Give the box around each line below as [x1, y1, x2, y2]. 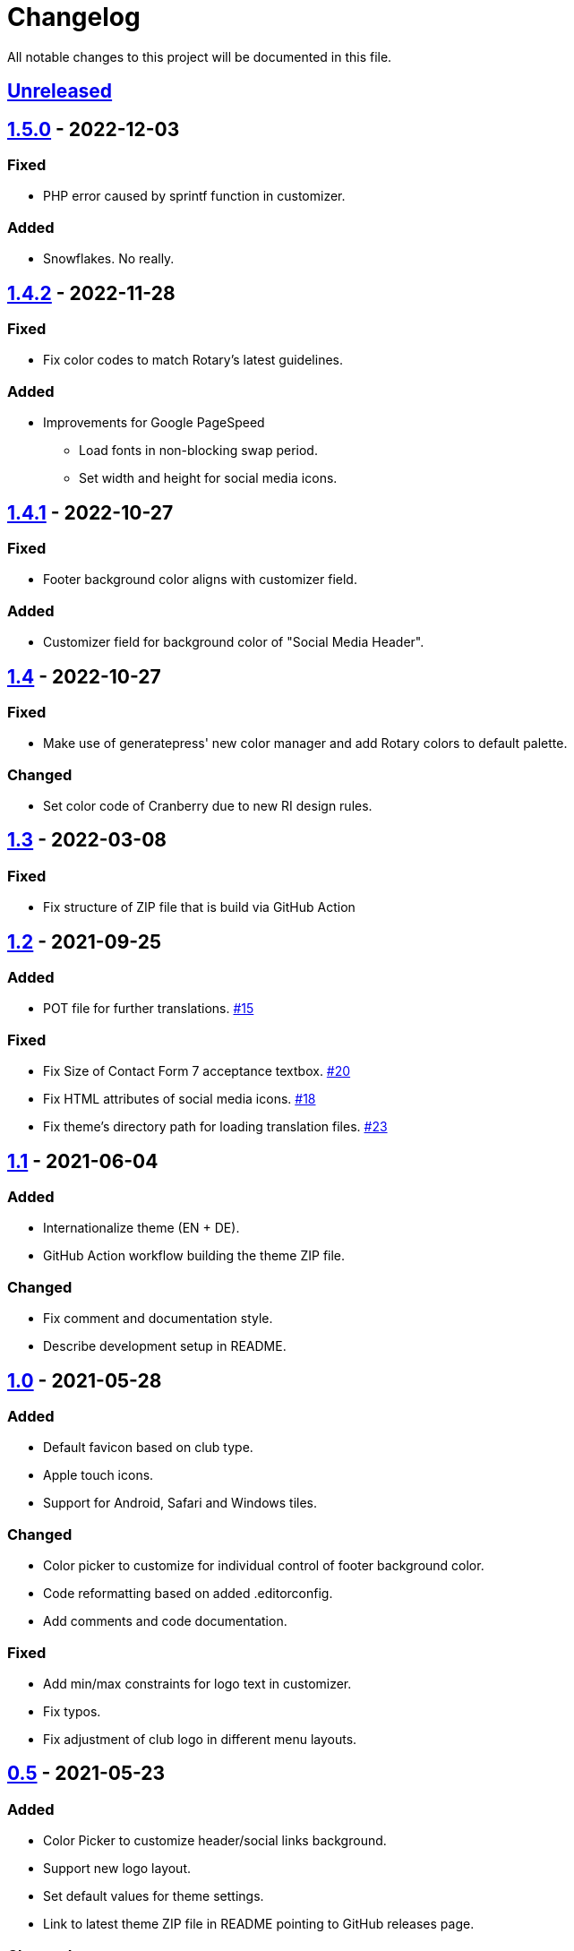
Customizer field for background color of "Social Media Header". [43, 634, 424, 650]
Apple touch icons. [43, 1467, 154, 1483]
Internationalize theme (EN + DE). [43, 1220, 240, 1236]
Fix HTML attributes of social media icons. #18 [43, 1091, 316, 1107]
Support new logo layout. [43, 1861, 192, 1877]
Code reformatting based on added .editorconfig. [43, 1586, 333, 1602]
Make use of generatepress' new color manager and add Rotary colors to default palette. [43, 735, 568, 752]
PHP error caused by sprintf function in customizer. [43, 188, 346, 204]
